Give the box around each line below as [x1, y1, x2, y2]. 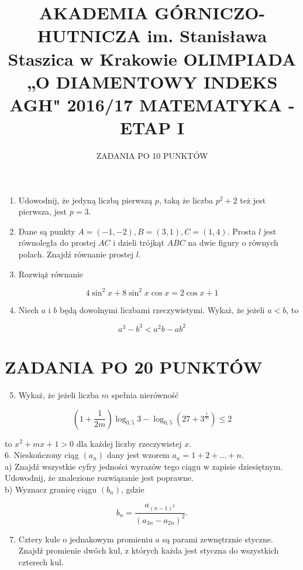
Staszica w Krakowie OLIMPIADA [8, 46, 297, 70]
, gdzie [120, 483, 144, 495]
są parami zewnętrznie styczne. [162, 532, 273, 545]
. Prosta [227, 225, 256, 237]
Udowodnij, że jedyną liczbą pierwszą [18, 194, 153, 206]
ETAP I [119, 116, 185, 140]
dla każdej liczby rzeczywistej [76, 437, 182, 449]
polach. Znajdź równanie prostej [18, 248, 133, 260]
